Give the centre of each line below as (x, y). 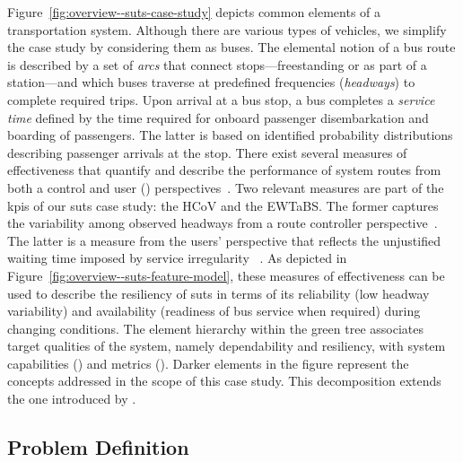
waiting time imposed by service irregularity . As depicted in (177, 258)
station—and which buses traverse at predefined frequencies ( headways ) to (211, 82)
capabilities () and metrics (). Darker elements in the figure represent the (208, 363)
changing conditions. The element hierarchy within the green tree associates (215, 328)
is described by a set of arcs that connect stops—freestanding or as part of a (217, 64)
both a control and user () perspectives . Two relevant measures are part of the (226, 187)
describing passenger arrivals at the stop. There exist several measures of (207, 152)
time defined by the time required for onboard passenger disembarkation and (218, 117)
